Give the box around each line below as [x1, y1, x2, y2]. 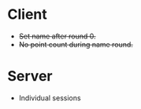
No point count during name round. [18, 39, 133, 49]
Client [7, 5, 48, 24]
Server [7, 67, 53, 85]
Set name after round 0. [18, 31, 96, 41]
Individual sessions [18, 93, 81, 103]
